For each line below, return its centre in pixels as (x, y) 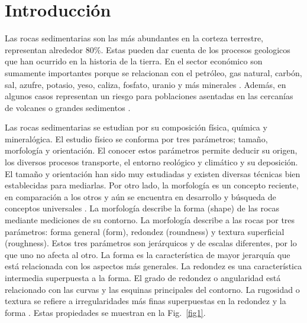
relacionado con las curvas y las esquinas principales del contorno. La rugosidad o (152, 289)
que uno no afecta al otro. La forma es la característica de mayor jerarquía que (148, 254)
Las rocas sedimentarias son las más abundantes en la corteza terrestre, (134, 38)
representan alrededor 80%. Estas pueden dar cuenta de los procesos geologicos (148, 49)
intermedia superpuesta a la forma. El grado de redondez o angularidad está (143, 278)
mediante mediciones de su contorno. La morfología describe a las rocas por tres (150, 220)
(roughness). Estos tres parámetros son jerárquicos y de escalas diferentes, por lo (151, 243)
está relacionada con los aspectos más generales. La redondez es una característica (153, 266)
